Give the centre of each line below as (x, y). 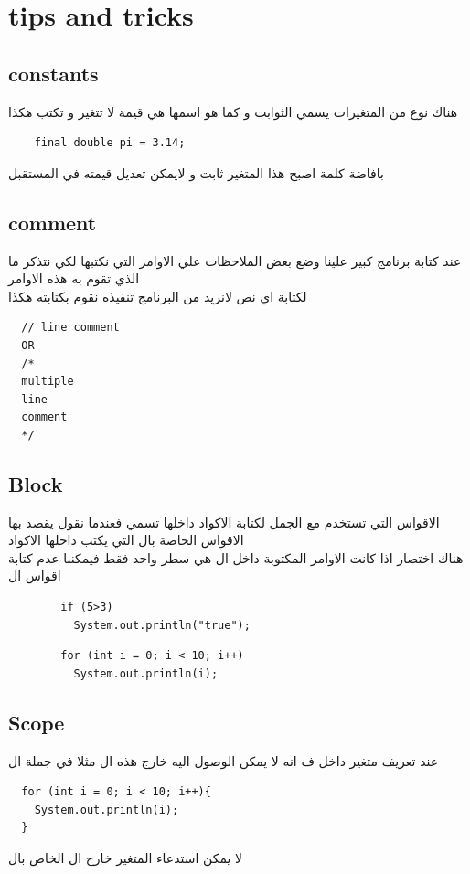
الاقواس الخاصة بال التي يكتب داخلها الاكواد (126, 540)
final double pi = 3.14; (110, 143)
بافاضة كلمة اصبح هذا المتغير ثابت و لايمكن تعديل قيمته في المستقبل (196, 172)
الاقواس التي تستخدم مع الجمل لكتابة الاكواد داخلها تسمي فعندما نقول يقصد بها (224, 522)
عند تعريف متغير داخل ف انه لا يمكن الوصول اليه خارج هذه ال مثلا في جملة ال (224, 760)
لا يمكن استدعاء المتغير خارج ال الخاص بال (126, 858)
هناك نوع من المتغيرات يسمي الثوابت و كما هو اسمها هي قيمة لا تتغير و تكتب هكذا (233, 111)
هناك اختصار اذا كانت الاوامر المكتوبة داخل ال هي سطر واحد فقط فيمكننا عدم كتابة (236, 557)
